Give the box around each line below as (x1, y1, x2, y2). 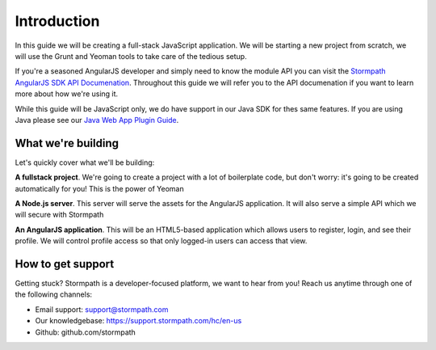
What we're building (15, 136, 119, 150)
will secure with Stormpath (15, 210, 104, 220)
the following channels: (15, 289, 93, 299)
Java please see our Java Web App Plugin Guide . (15, 115, 179, 124)
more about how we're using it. (15, 89, 119, 99)
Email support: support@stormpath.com (35, 304, 169, 314)
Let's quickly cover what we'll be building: (15, 158, 155, 167)
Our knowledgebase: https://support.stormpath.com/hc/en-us (35, 316, 242, 326)
